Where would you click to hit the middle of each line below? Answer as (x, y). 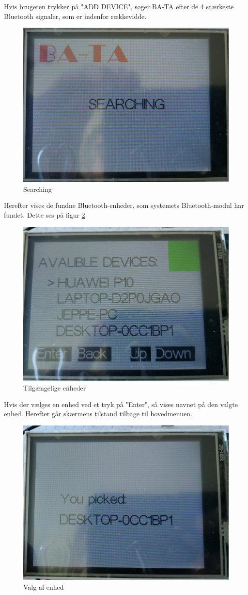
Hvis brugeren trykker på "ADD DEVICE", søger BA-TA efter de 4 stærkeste (119, 6)
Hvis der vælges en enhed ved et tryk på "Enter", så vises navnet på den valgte (121, 404)
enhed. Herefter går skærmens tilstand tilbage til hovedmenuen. (98, 414)
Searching (38, 189)
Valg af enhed (44, 586)
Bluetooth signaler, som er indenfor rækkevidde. (75, 16)
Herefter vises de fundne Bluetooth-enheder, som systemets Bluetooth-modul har (124, 205)
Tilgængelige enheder (55, 388)
